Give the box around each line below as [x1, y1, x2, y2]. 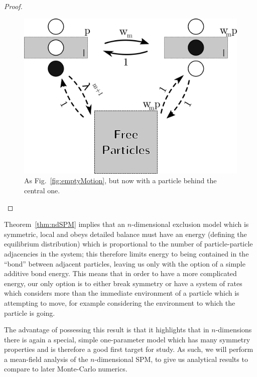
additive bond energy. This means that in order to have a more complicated [4, 268, 237, 279]
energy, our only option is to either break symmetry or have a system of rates [4, 278, 242, 288]
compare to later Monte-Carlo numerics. [4, 363, 127, 374]
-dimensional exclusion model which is [132, 219, 249, 229]
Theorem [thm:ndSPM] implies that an [4, 219, 125, 229]
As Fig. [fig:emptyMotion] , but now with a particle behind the [24, 175, 217, 186]
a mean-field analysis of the [4, 353, 88, 364]
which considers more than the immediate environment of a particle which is [4, 288, 239, 298]
